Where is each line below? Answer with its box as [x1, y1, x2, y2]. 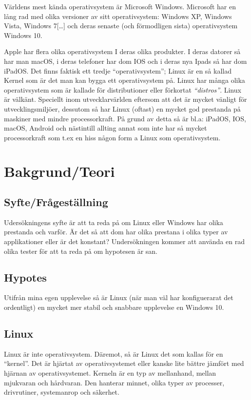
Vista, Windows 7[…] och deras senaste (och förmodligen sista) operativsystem [4, 20, 238, 31]
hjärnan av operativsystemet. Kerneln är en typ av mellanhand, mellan [4, 368, 216, 378]
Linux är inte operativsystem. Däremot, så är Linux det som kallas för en [4, 348, 223, 359]
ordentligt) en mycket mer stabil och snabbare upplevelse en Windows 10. [4, 302, 224, 312]
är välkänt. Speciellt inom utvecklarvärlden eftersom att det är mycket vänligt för [4, 94, 247, 104]
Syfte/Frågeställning [4, 194, 108, 210]
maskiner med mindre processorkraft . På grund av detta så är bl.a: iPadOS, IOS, [4, 113, 246, 123]
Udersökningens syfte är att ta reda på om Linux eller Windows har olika [4, 217, 223, 227]
